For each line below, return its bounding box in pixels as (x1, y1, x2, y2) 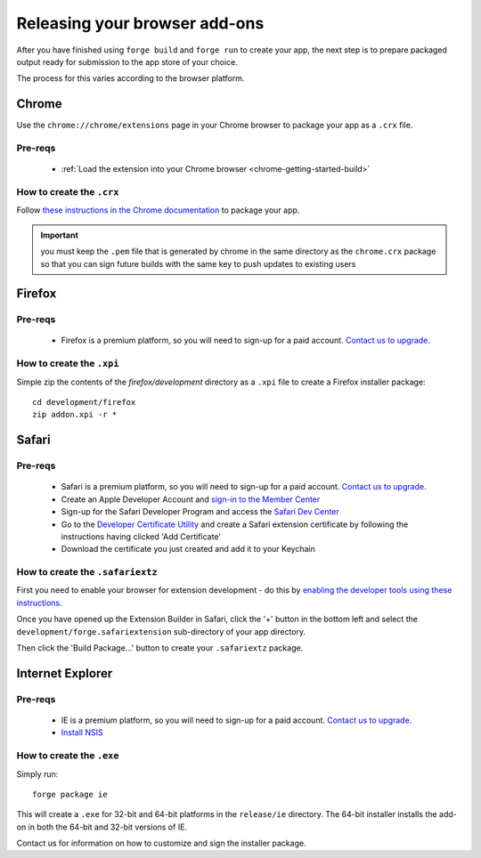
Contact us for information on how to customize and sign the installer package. (16, 838, 306, 849)
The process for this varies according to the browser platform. (16, 73, 245, 84)
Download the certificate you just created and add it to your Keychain (61, 544, 315, 554)
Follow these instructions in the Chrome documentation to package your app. (16, 205, 300, 215)
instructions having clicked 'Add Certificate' (61, 530, 222, 542)
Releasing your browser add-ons (16, 13, 265, 33)
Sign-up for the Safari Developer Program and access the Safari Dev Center (61, 506, 340, 517)
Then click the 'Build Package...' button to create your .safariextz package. (16, 643, 304, 653)
